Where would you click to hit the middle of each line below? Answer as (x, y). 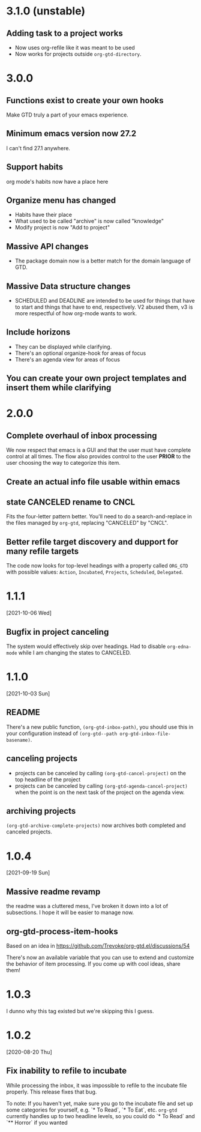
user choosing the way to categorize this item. (64, 463)
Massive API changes (47, 247)
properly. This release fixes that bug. (52, 1092)
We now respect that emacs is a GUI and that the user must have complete (99, 450)
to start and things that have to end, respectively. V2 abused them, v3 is (104, 307)
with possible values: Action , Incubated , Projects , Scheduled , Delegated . (95, 572)
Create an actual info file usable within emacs (93, 482)
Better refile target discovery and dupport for (92, 542)
